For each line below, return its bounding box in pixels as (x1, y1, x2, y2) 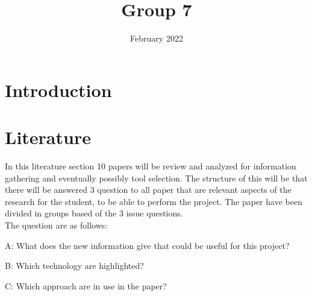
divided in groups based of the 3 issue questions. (5, 207, 183, 219)
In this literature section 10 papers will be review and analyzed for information (5, 160, 296, 172)
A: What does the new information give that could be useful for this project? (5, 239, 290, 251)
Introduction (5, 77, 112, 102)
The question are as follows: (5, 219, 108, 231)
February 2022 (130, 32, 183, 45)
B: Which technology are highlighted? (5, 259, 144, 272)
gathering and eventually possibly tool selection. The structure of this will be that (5, 171, 308, 184)
